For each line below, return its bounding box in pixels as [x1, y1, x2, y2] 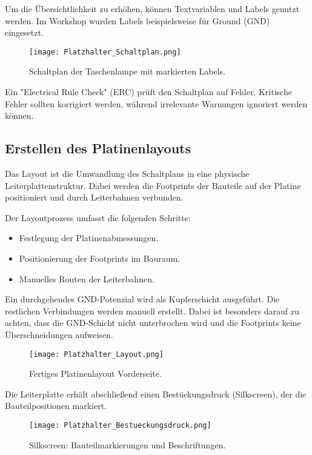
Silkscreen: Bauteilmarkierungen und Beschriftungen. [29, 438, 226, 451]
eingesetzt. [5, 26, 44, 39]
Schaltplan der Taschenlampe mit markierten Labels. [29, 65, 226, 78]
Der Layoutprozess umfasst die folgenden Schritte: [5, 211, 191, 224]
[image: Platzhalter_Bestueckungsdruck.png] [29, 420, 211, 430]
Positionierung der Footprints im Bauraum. [19, 251, 181, 264]
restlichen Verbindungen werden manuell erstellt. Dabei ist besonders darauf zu [5, 304, 299, 317]
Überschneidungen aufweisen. [5, 328, 113, 340]
